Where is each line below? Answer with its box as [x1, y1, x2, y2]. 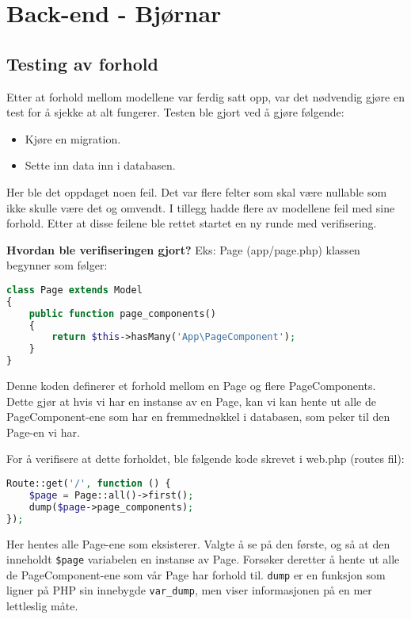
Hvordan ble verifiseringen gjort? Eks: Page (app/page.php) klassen [6, 241, 360, 258]
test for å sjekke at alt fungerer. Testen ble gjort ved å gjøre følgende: [6, 104, 344, 120]
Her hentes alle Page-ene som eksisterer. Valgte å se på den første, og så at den [6, 535, 390, 552]
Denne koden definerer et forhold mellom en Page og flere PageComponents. [6, 377, 376, 394]
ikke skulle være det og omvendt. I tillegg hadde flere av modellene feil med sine [6, 199, 395, 216]
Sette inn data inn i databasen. [25, 157, 176, 174]
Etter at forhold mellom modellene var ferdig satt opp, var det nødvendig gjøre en [6, 88, 405, 105]
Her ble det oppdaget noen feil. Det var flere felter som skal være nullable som [6, 183, 387, 200]
